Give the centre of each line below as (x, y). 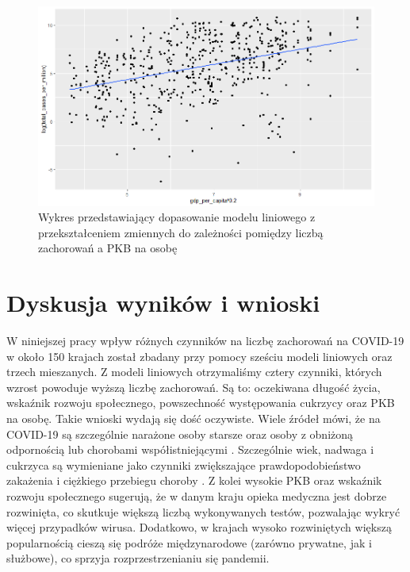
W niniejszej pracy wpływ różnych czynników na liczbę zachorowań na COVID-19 (205, 341)
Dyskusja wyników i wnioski (163, 303)
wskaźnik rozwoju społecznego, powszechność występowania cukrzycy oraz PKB (201, 403)
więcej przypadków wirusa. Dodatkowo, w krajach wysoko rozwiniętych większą (199, 527)
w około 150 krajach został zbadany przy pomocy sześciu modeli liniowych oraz (199, 356)
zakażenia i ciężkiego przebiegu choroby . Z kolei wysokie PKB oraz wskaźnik (194, 480)
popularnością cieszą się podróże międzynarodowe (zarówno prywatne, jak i (189, 542)
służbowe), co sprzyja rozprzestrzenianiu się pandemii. (138, 558)
